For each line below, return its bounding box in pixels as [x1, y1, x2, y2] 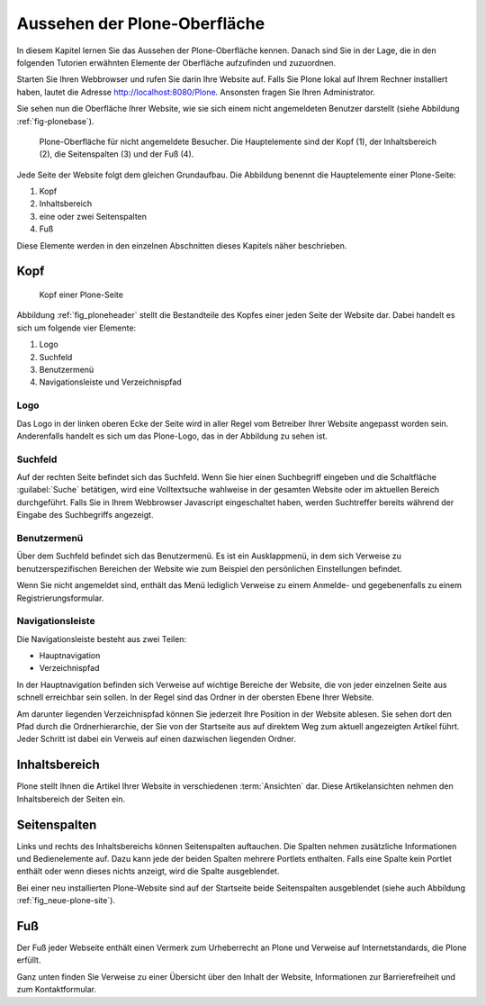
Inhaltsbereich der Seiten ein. [16, 793, 126, 804]
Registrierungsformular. [16, 593, 104, 603]
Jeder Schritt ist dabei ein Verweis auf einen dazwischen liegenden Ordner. [16, 734, 296, 745]
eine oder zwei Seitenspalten [39, 211, 148, 222]
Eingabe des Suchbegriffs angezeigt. [16, 510, 154, 521]
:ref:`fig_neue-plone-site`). [16, 895, 116, 906]
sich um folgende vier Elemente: [16, 322, 137, 333]
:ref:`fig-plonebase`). [16, 115, 94, 126]
